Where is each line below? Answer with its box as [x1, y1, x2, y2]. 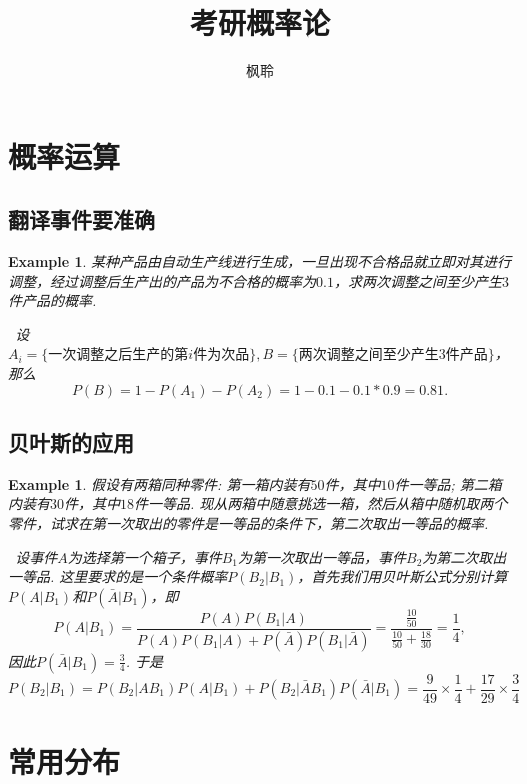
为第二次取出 [422, 546, 507, 567]
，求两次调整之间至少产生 [333, 270, 502, 291]
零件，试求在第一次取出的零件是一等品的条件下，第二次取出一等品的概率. [8, 513, 489, 534]
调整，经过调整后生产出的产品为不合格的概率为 [8, 270, 316, 291]
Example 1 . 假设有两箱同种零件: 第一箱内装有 [8, 473, 311, 494]
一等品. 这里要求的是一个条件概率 [8, 566, 228, 587]
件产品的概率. [8, 290, 97, 311]
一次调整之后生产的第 [48, 348, 189, 363]
